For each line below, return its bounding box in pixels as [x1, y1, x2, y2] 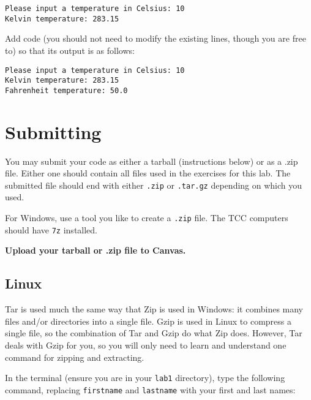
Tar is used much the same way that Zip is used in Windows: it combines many [5, 303, 304, 315]
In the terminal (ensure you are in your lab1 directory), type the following [5, 371, 285, 384]
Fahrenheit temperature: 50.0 [5, 86, 128, 95]
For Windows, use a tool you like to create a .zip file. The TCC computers [5, 211, 288, 224]
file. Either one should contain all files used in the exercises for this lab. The [5, 167, 291, 179]
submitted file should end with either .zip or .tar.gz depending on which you [5, 178, 302, 191]
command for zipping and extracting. [5, 350, 144, 363]
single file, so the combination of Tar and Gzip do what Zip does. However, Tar [5, 326, 302, 339]
